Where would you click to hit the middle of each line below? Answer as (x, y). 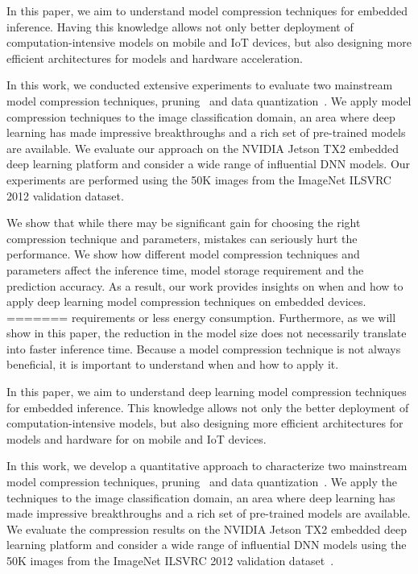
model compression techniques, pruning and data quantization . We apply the (202, 482)
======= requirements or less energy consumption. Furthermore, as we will (201, 317)
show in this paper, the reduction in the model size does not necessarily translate (207, 333)
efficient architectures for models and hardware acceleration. (155, 58)
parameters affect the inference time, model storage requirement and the (185, 269)
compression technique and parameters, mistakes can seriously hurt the (182, 238)
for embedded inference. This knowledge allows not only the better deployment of (208, 407)
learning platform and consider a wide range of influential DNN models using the (207, 545)
